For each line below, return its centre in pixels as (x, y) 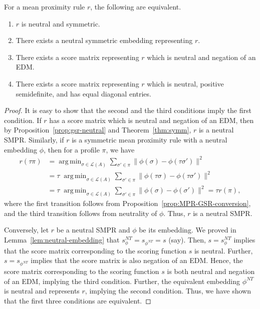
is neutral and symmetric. (61, 23)
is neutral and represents (42, 291)
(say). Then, (187, 240)
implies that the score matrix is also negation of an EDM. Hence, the (137, 260)
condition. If (23, 120)
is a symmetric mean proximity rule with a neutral (150, 139)
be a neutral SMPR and (93, 230)
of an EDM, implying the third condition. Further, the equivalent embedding (122, 281)
